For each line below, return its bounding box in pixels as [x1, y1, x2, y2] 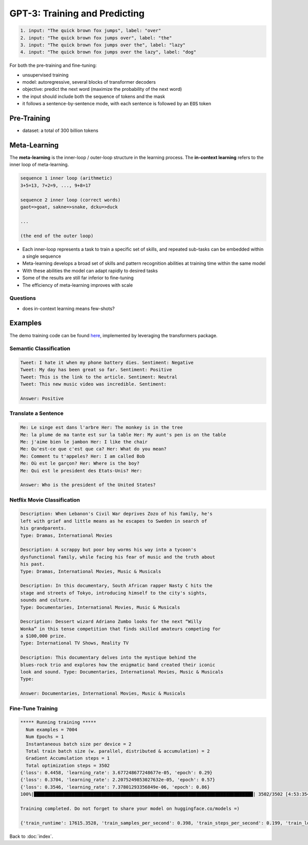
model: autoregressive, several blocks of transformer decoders [22, 79, 156, 85]
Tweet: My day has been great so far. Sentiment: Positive [20, 367, 172, 373]
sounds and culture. [20, 597, 72, 603]
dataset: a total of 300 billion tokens [22, 127, 99, 133]
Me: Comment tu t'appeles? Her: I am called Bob [20, 453, 145, 459]
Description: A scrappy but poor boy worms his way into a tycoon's [20, 547, 197, 553]
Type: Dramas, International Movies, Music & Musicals [20, 568, 161, 574]
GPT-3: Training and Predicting [9, 8, 145, 19]
